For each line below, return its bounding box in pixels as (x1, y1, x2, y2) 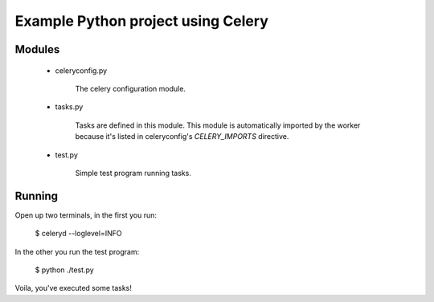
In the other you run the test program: (14, 247, 140, 256)
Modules (14, 43, 60, 56)
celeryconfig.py (55, 65, 108, 75)
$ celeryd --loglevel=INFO (35, 229, 122, 239)
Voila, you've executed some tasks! (14, 284, 132, 293)
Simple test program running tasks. (75, 168, 192, 178)
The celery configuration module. (75, 84, 186, 93)
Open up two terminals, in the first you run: (14, 210, 157, 220)
